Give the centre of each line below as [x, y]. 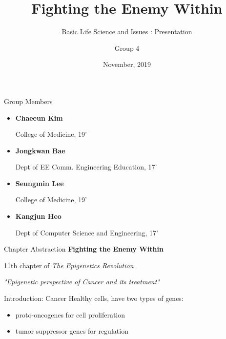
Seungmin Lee [40, 183]
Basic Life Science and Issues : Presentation [127, 32]
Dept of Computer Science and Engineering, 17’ [87, 232]
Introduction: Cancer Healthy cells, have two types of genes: [94, 298]
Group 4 [127, 48]
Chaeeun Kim [39, 117]
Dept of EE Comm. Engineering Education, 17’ [86, 167]
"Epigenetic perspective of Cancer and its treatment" [82, 282]
